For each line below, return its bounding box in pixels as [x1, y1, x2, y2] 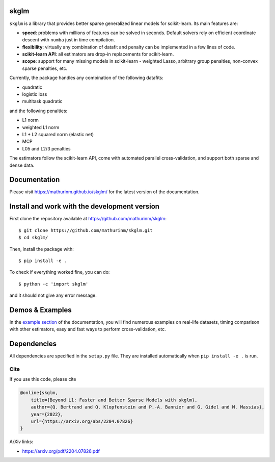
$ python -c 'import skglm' [18, 281, 89, 287]
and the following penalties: [9, 108, 68, 114]
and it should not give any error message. [9, 292, 97, 298]
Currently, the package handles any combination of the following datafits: [9, 74, 163, 81]
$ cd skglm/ [18, 235, 48, 241]
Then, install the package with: [9, 246, 74, 252]
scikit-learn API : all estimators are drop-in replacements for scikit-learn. [22, 51, 174, 57]
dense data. [9, 162, 35, 168]
